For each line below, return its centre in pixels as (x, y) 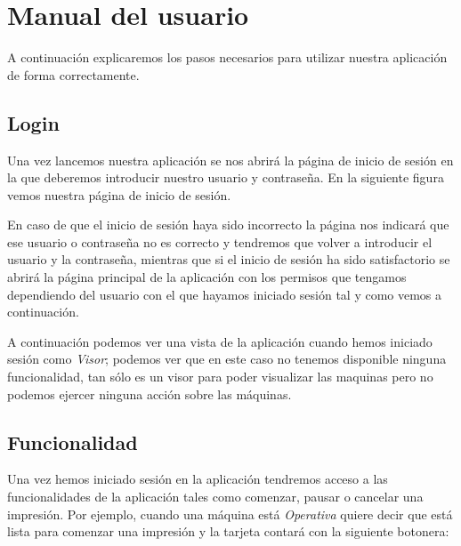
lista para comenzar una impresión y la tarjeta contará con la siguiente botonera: (228, 531)
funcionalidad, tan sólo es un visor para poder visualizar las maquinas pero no (220, 377)
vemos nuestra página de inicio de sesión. (119, 194)
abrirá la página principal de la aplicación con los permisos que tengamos (207, 277)
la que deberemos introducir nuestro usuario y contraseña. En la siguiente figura (226, 177)
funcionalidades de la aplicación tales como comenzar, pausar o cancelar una (215, 497)
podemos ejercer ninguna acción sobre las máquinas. (150, 393)
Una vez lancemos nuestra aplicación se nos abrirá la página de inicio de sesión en (230, 160)
